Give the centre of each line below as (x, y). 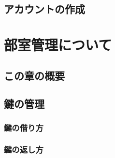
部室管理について (58, 44)
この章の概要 (34, 75)
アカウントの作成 (44, 9)
